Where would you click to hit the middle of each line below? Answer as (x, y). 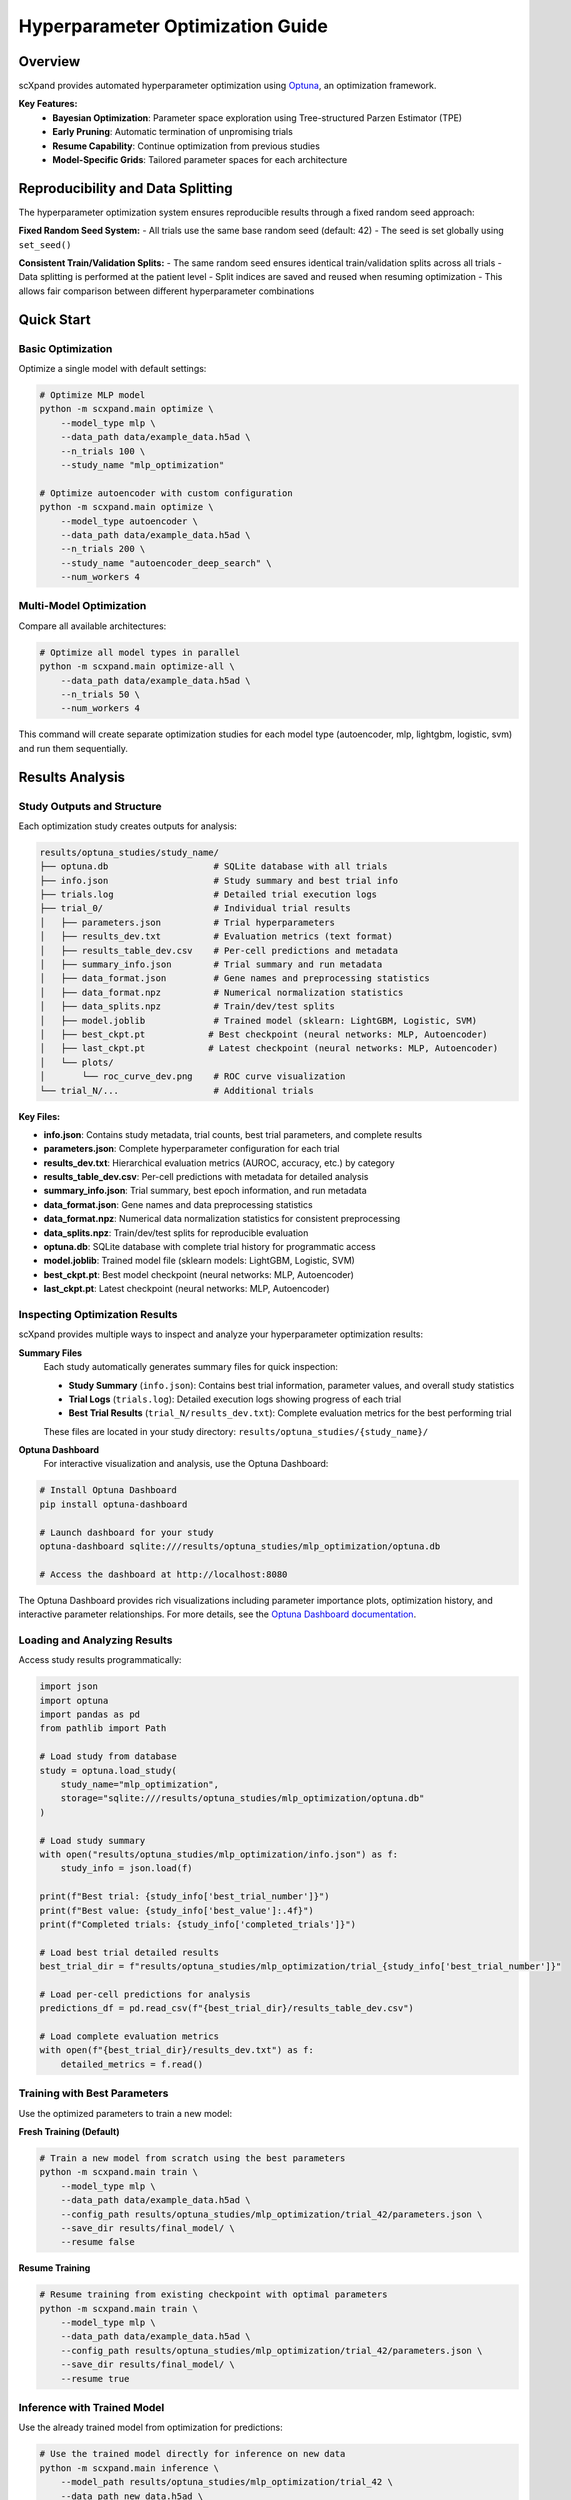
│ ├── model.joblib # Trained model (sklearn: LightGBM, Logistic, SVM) (258, 1020)
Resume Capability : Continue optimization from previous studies (186, 146)
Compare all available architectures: (92, 626)
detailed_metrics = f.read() (132, 2064)
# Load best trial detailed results (129, 1952)
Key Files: (39, 1116)
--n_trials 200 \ (103, 549)
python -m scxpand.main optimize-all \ (137, 666)
